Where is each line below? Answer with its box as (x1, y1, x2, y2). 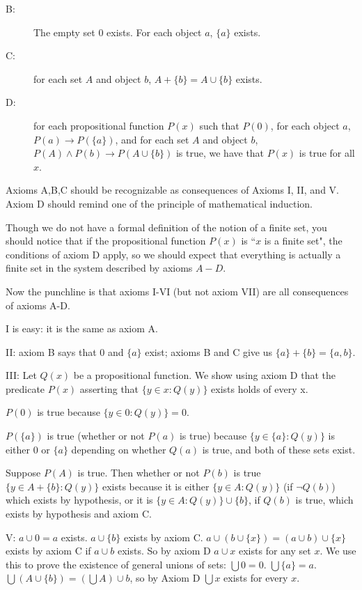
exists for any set (239, 543, 311, 558)
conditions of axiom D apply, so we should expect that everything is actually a (6, 247, 341, 261)
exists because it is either (102, 479, 210, 493)
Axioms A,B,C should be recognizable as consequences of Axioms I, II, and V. (6, 183, 339, 197)
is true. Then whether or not (77, 465, 200, 480)
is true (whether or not (47, 428, 145, 443)
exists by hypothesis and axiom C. (6, 506, 152, 521)
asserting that (79, 381, 139, 396)
